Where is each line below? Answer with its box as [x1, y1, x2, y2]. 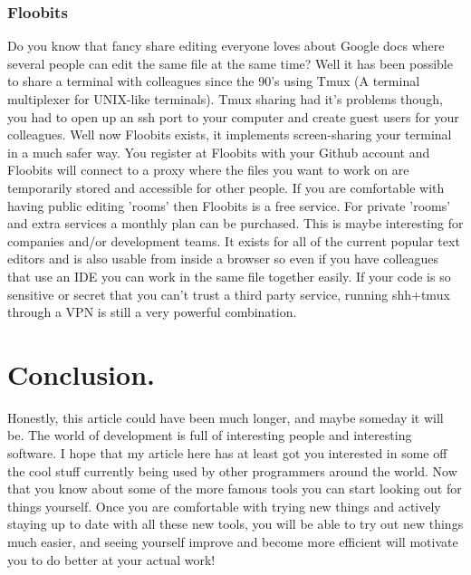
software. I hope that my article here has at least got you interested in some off [7, 444, 447, 463]
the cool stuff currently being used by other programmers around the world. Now [7, 461, 457, 480]
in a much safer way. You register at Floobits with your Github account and [7, 142, 430, 161]
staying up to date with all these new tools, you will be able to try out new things [7, 514, 464, 533]
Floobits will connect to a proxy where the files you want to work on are [7, 160, 409, 179]
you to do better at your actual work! [7, 550, 216, 569]
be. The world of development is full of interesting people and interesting [7, 426, 412, 445]
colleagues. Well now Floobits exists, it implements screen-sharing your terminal [7, 125, 452, 144]
